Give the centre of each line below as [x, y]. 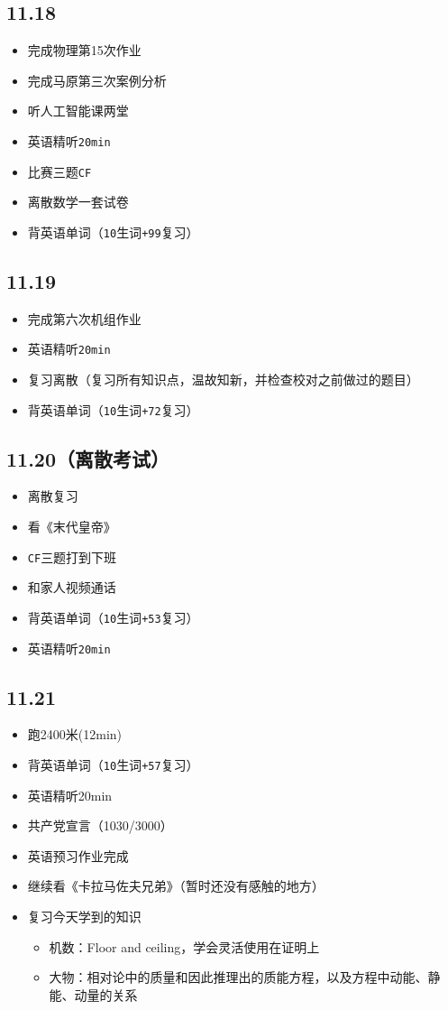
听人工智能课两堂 [78, 111]
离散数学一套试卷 [78, 202]
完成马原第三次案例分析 [97, 80]
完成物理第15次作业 [84, 50]
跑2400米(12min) [75, 734]
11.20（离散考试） [88, 458]
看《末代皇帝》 [72, 527]
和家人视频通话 [72, 587]
